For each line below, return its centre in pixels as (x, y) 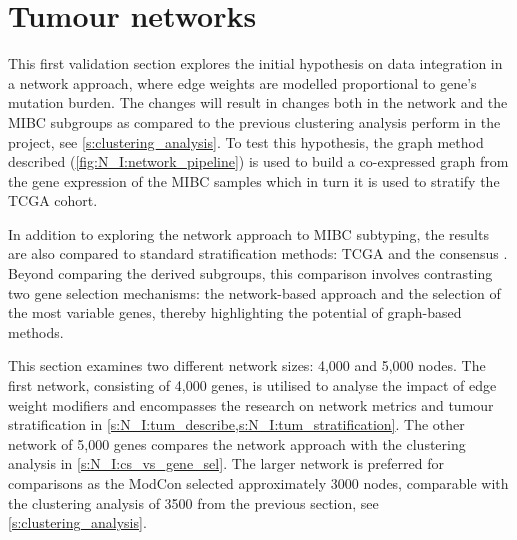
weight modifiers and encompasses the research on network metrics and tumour (251, 404)
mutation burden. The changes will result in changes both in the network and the (258, 102)
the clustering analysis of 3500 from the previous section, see (193, 502)
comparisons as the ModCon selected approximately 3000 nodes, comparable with (258, 483)
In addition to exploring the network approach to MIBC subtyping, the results (248, 233)
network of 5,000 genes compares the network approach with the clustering (237, 443)
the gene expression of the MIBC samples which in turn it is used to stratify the (254, 180)
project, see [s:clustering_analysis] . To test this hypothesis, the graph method (246, 141)
